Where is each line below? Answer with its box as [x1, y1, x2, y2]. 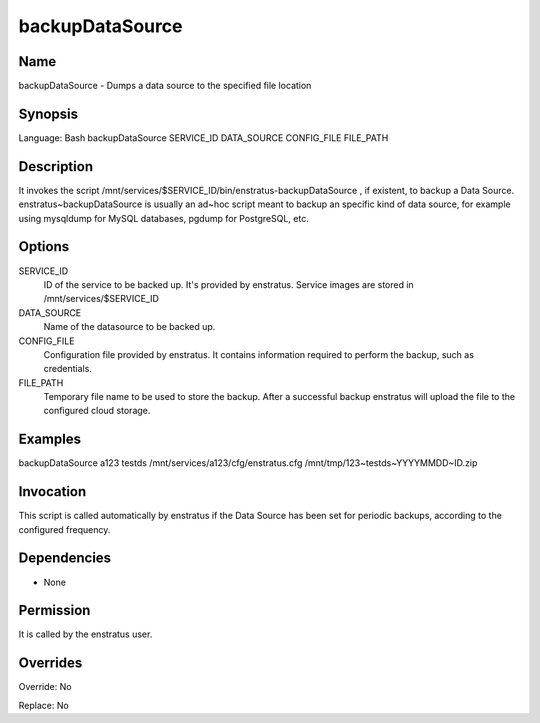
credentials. [43, 363, 92, 375]
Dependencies [18, 550, 112, 567]
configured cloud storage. [43, 405, 151, 417]
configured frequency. [18, 523, 111, 535]
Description [18, 158, 94, 175]
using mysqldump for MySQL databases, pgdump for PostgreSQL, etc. [18, 212, 309, 224]
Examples [18, 431, 82, 448]
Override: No [18, 681, 72, 693]
